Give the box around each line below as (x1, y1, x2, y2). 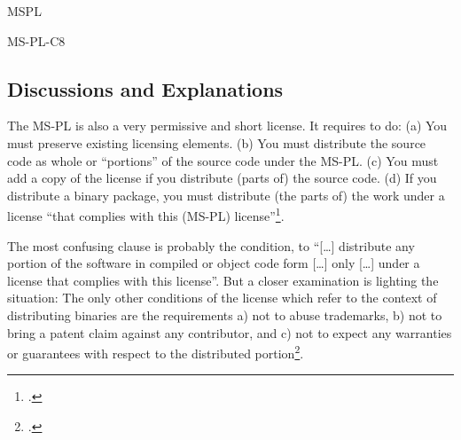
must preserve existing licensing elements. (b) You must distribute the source (7, 133, 426, 152)
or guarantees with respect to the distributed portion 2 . (7, 342, 304, 362)
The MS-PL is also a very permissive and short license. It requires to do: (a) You (7, 116, 448, 135)
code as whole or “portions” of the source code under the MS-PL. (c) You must (7, 151, 439, 169)
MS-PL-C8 (7, 31, 66, 50)
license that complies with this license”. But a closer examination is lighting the (7, 271, 439, 289)
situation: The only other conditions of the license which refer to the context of (7, 288, 437, 307)
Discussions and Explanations (7, 75, 284, 102)
